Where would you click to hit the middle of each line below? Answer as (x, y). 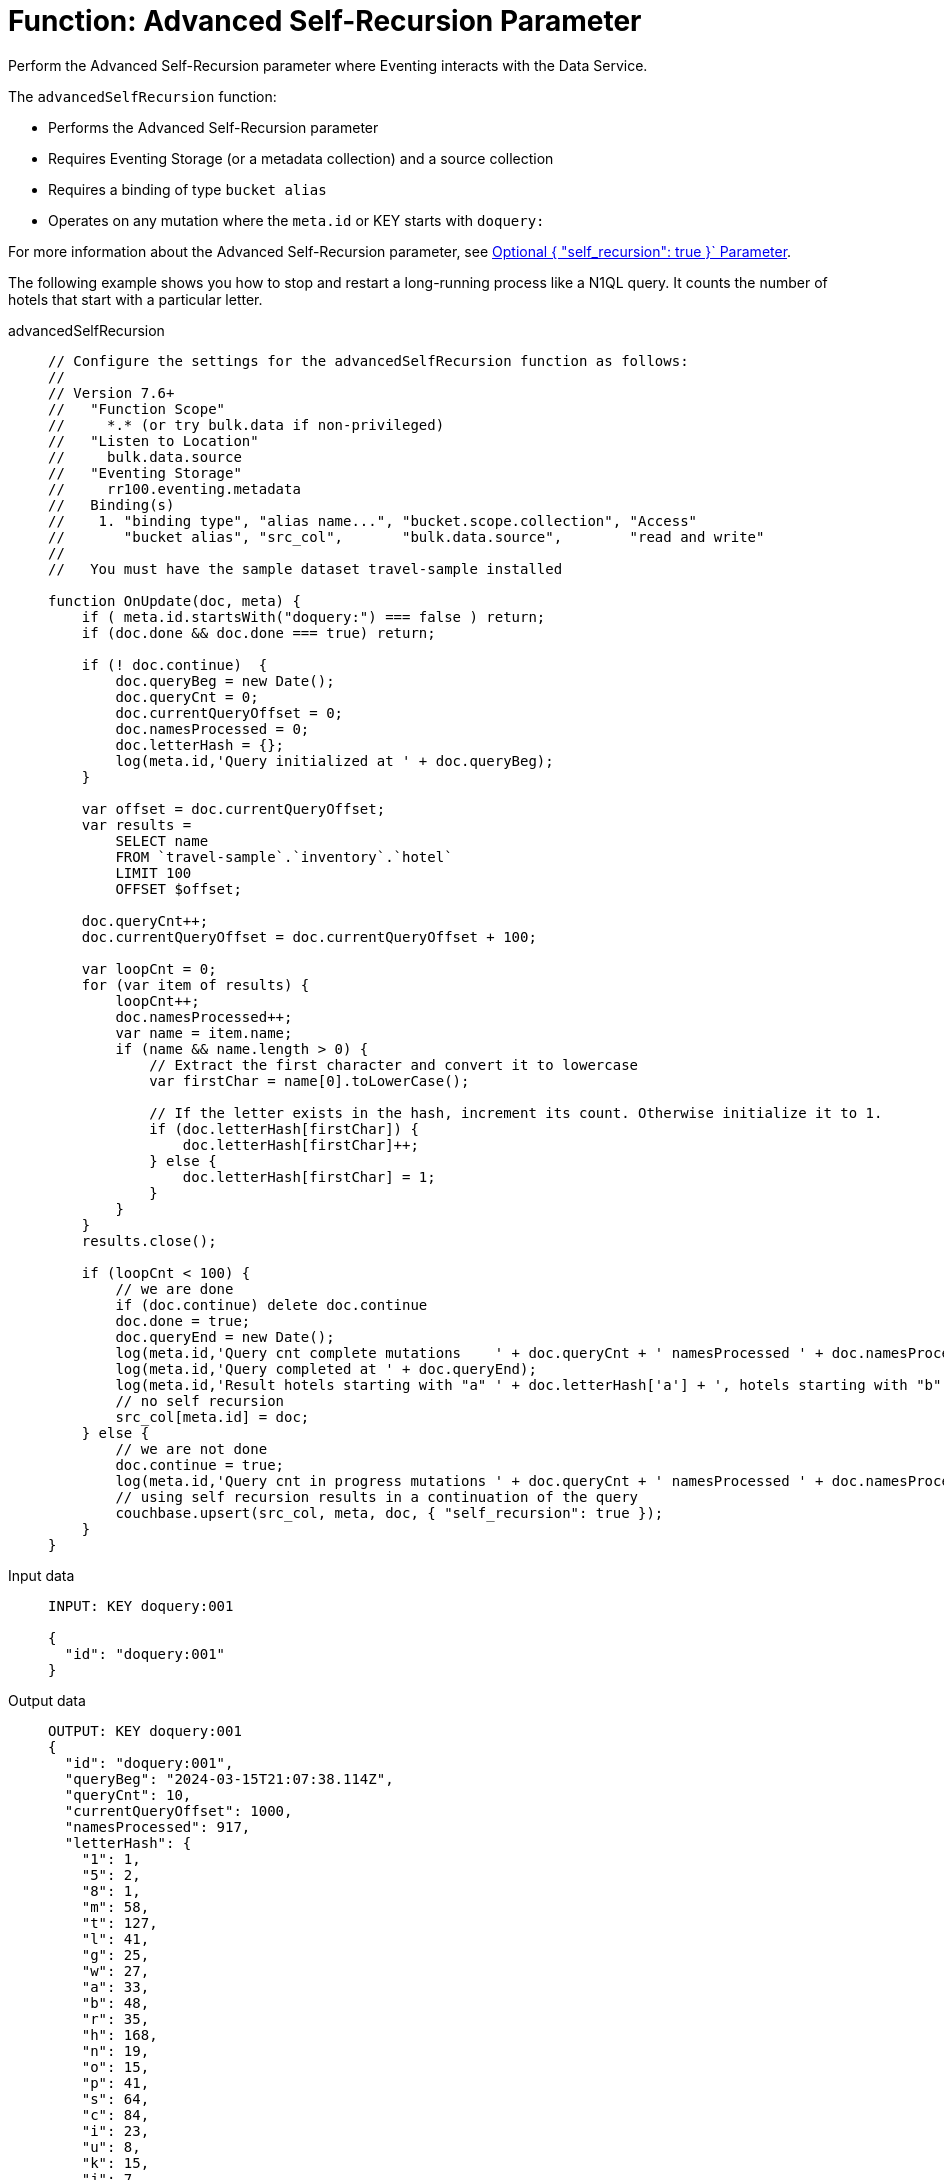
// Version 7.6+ (111, 392)
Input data (41, 1575)
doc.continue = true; (200, 1464)
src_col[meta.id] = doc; (212, 1416)
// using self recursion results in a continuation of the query (377, 1496)
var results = (136, 824)
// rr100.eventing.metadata (174, 488)
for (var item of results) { (195, 984)
